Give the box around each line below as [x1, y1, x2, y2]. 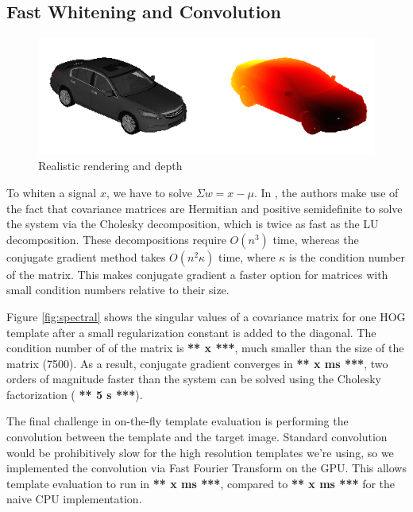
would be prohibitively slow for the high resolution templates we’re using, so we [6, 444, 394, 460]
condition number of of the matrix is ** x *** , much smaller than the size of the [6, 339, 404, 356]
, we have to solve [106, 184, 193, 200]
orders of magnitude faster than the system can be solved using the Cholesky [6, 370, 381, 387]
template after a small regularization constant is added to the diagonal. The [6, 324, 376, 340]
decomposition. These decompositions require [6, 231, 226, 247]
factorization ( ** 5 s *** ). [6, 386, 143, 402]
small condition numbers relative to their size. [6, 281, 230, 298]
